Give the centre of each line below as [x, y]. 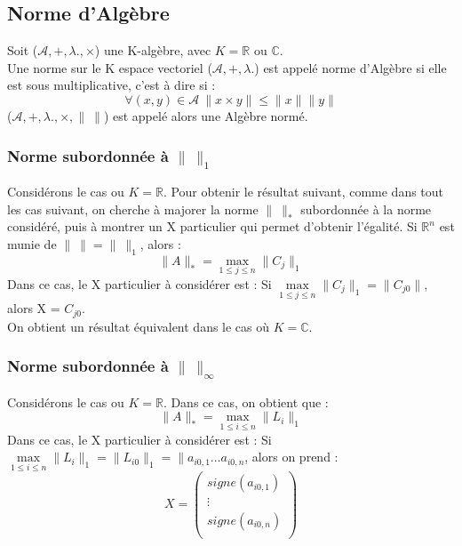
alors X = [34, 308]
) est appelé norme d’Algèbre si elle [350, 67]
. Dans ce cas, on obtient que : [246, 401]
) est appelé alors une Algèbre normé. [206, 115]
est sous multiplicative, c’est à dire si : [112, 85]
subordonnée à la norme [366, 209]
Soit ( [23, 50]
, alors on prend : [291, 457]
